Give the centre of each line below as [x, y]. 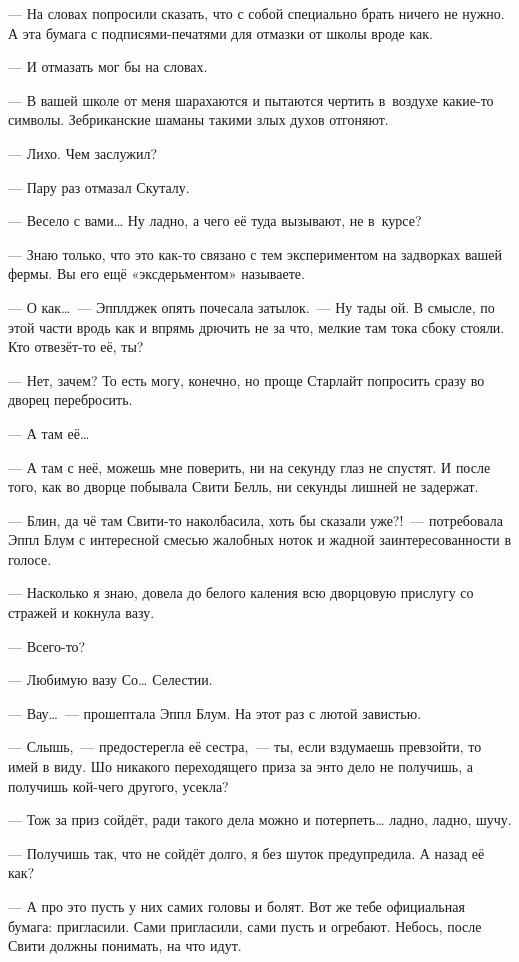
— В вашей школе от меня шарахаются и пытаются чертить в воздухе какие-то [251, 99]
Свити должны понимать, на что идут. [125, 945]
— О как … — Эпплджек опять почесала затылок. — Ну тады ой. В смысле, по [251, 306]
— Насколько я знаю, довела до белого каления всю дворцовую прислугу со [241, 592]
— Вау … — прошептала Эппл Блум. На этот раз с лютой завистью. [215, 712]
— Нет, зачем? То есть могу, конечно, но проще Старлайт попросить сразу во [246, 379]
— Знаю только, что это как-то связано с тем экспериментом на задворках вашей [255, 253]
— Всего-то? [47, 645]
